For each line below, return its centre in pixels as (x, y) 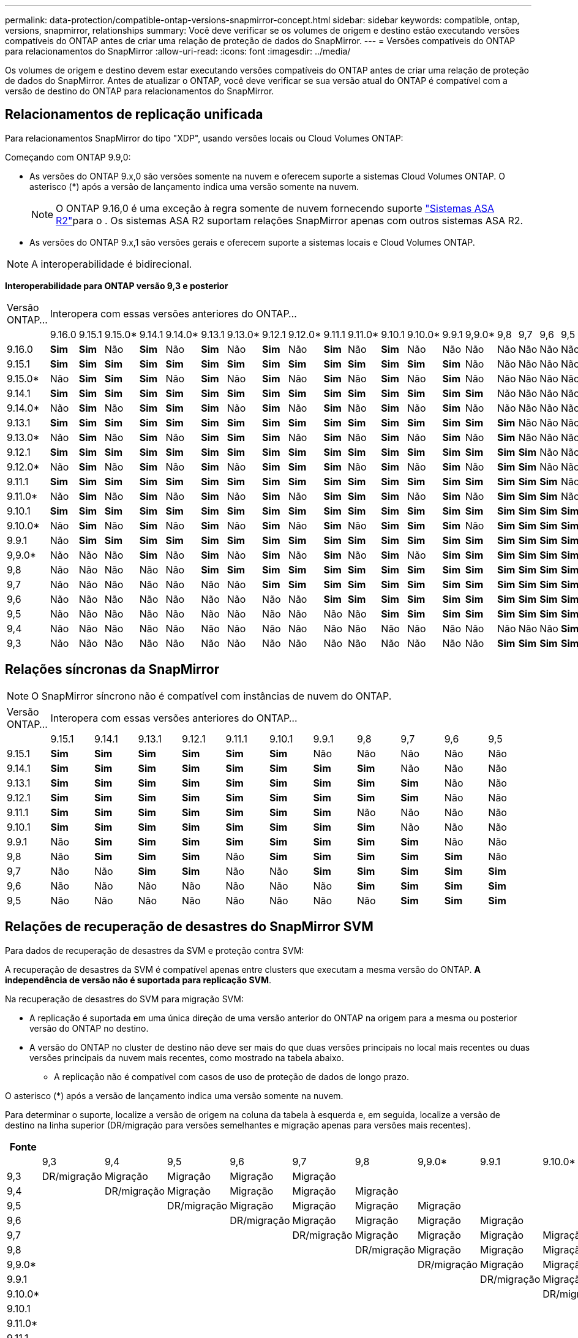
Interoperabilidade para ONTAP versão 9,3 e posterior (117, 285)
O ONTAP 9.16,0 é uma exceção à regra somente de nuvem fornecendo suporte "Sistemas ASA (275, 208)
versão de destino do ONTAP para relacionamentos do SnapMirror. (140, 91)
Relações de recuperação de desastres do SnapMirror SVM (189, 927)
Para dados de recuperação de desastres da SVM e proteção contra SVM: (155, 950)
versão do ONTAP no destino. (89, 1028)
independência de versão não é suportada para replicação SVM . (138, 980)
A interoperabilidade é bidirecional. (112, 264)
